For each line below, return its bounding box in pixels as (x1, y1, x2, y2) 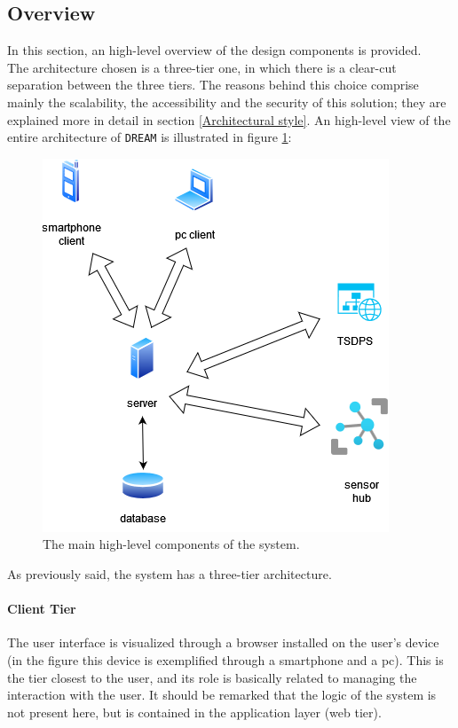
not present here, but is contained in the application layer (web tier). (7, 702, 382, 721)
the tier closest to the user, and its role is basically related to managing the (7, 668, 417, 686)
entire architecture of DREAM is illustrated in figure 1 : (7, 128, 292, 146)
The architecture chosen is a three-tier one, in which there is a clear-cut (7, 58, 397, 76)
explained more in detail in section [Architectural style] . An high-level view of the (7, 110, 451, 129)
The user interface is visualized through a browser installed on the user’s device (7, 633, 439, 652)
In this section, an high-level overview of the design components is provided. (7, 41, 422, 59)
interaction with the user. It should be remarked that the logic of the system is (7, 685, 437, 704)
